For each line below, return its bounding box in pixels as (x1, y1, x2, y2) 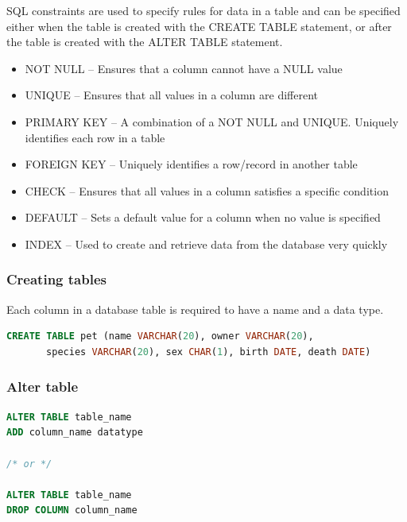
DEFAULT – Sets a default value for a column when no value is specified (25, 209, 381, 226)
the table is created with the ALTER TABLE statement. (6, 33, 283, 50)
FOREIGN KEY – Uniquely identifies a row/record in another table (25, 156, 358, 172)
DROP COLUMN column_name (6, 505, 138, 516)
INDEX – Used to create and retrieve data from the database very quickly (25, 235, 388, 252)
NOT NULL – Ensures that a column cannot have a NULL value (25, 60, 343, 76)
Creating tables (6, 269, 107, 289)
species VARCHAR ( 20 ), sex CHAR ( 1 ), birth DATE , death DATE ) (46, 346, 371, 358)
